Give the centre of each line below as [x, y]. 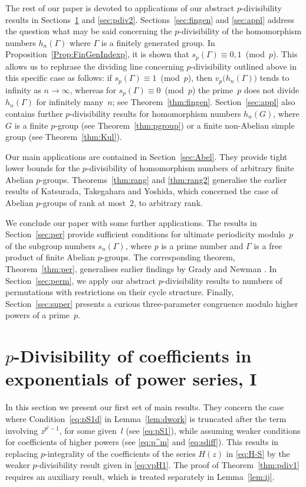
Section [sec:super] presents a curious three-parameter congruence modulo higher [152, 303]
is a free [268, 245]
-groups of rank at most [83, 203]
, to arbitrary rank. [168, 203]
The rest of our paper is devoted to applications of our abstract [120, 8]
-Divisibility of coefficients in [133, 356]
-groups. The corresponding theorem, [168, 257]
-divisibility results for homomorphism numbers [155, 113]
